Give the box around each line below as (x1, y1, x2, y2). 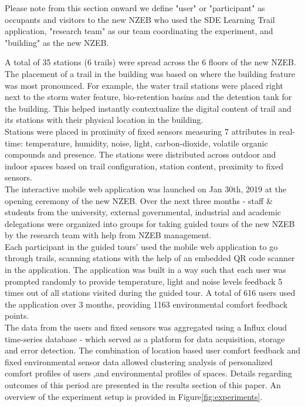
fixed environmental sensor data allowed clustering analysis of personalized (5, 355, 273, 368)
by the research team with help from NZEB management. (5, 229, 212, 241)
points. (5, 309, 29, 322)
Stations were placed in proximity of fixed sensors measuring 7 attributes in (5, 125, 277, 137)
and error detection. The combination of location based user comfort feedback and (5, 344, 300, 356)
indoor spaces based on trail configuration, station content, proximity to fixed (5, 159, 283, 172)
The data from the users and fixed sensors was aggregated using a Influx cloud (5, 321, 287, 333)
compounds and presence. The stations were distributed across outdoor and (5, 148, 276, 161)
